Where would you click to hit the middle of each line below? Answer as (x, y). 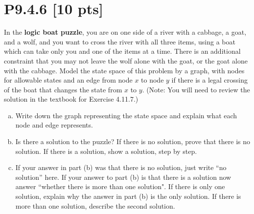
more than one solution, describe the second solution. (95, 205)
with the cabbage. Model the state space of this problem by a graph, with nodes (124, 70)
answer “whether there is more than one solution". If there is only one (120, 186)
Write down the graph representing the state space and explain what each (126, 115)
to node (152, 80)
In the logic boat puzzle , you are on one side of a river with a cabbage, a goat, (125, 32)
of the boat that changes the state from (63, 89)
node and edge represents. (54, 125)
